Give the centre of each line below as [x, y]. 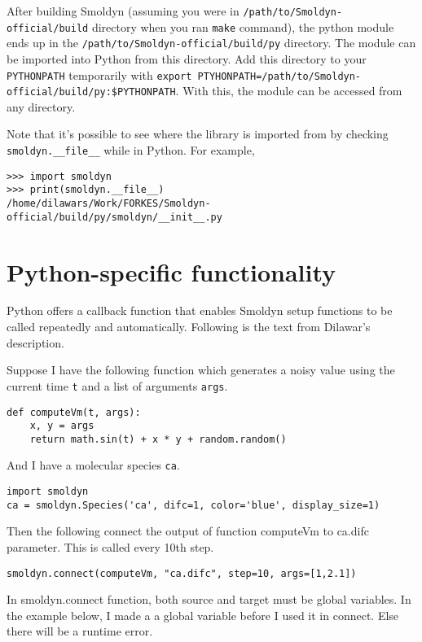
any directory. [41, 106]
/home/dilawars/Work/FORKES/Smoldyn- [109, 204]
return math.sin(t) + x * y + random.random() [158, 439]
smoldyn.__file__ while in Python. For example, [131, 150]
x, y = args [62, 426]
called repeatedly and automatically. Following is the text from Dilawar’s [189, 327]
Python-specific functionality [171, 271]
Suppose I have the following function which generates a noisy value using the [201, 370]
